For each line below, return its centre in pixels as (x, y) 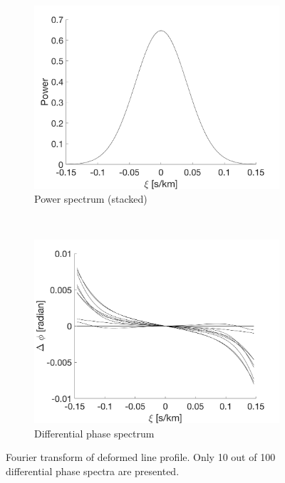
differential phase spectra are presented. (93, 471)
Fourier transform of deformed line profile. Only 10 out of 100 (141, 457)
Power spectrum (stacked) (91, 199)
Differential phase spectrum (94, 433)
